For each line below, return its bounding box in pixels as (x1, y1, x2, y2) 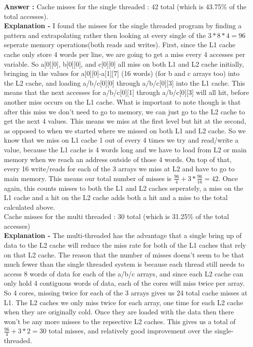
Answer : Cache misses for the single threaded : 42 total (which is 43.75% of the (4, 1, 247, 11)
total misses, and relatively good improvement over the (48, 326, 213, 336)
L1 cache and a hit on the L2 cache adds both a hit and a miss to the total (4, 192, 228, 202)
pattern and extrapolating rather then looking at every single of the (4, 30, 206, 40)
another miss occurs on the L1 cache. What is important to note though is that (4, 96, 241, 107)
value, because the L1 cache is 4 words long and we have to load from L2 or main (4, 144, 247, 154)
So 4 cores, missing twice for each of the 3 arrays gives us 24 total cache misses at (4, 288, 248, 298)
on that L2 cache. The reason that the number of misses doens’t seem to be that (4, 249, 244, 259)
